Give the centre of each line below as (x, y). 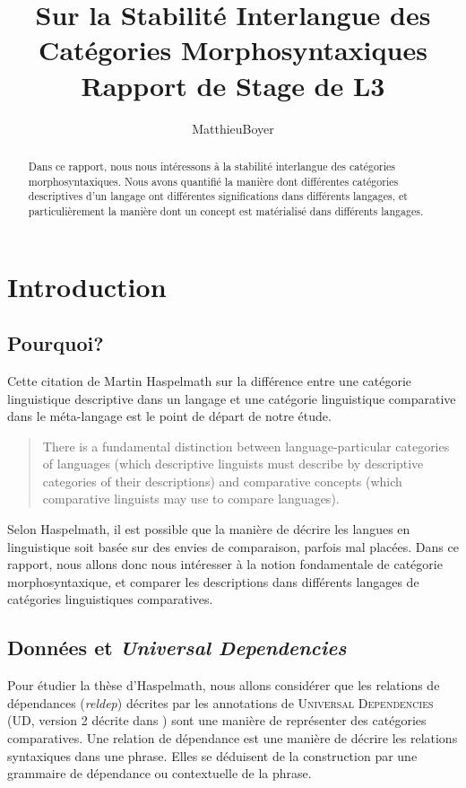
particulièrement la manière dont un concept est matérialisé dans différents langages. (226, 210)
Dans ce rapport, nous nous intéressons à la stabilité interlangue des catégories (211, 166)
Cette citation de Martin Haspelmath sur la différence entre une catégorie (210, 380)
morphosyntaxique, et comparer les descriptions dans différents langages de (213, 581)
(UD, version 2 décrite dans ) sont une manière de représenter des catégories (217, 720)
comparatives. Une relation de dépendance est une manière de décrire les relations (233, 738)
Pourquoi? (56, 343)
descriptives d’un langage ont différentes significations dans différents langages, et (218, 196)
